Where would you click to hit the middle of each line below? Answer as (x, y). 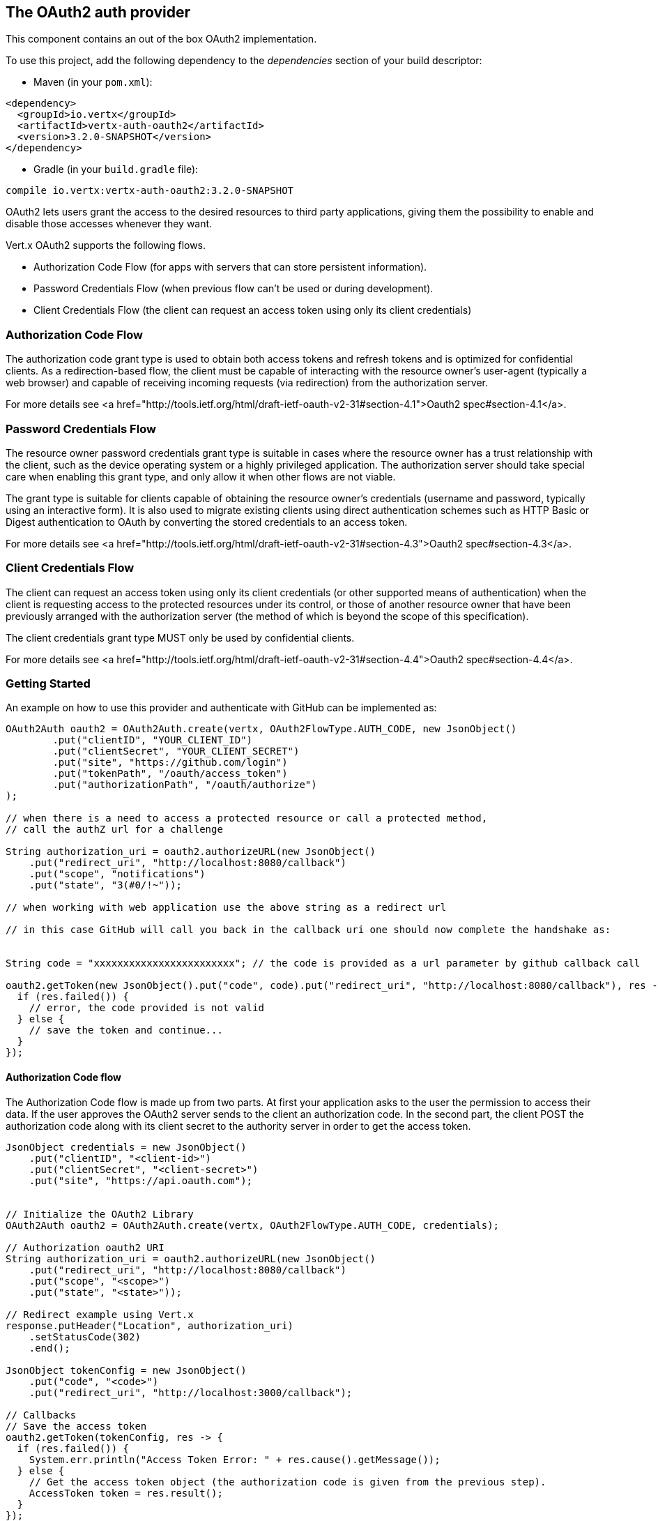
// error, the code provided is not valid (146, 1008)
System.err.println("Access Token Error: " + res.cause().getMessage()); (235, 1459)
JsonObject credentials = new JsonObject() (126, 1147)
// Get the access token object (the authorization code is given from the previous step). (288, 1482)
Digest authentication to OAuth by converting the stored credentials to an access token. (207, 522)
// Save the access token (76, 1426)
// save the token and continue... (126, 1030)
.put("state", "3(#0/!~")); (105, 885)
